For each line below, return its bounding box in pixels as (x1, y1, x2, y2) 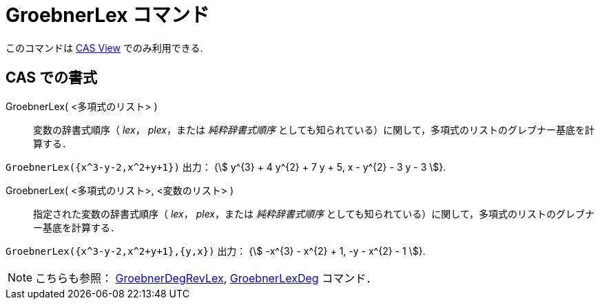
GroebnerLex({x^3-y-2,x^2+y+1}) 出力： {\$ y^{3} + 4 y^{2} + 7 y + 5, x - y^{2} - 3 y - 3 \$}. (6, 160, 446, 173)
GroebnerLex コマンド (6, 3, 210, 27)
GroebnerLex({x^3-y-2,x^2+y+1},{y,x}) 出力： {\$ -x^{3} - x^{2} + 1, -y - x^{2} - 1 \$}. (6, 244, 426, 257)
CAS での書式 (6, 69, 98, 87)
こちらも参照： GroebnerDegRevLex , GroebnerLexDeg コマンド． (35, 271, 377, 285)
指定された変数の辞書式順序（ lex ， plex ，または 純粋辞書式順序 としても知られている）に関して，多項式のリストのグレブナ (33, 207, 594, 220)
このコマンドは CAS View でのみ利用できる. (6, 41, 203, 54)
